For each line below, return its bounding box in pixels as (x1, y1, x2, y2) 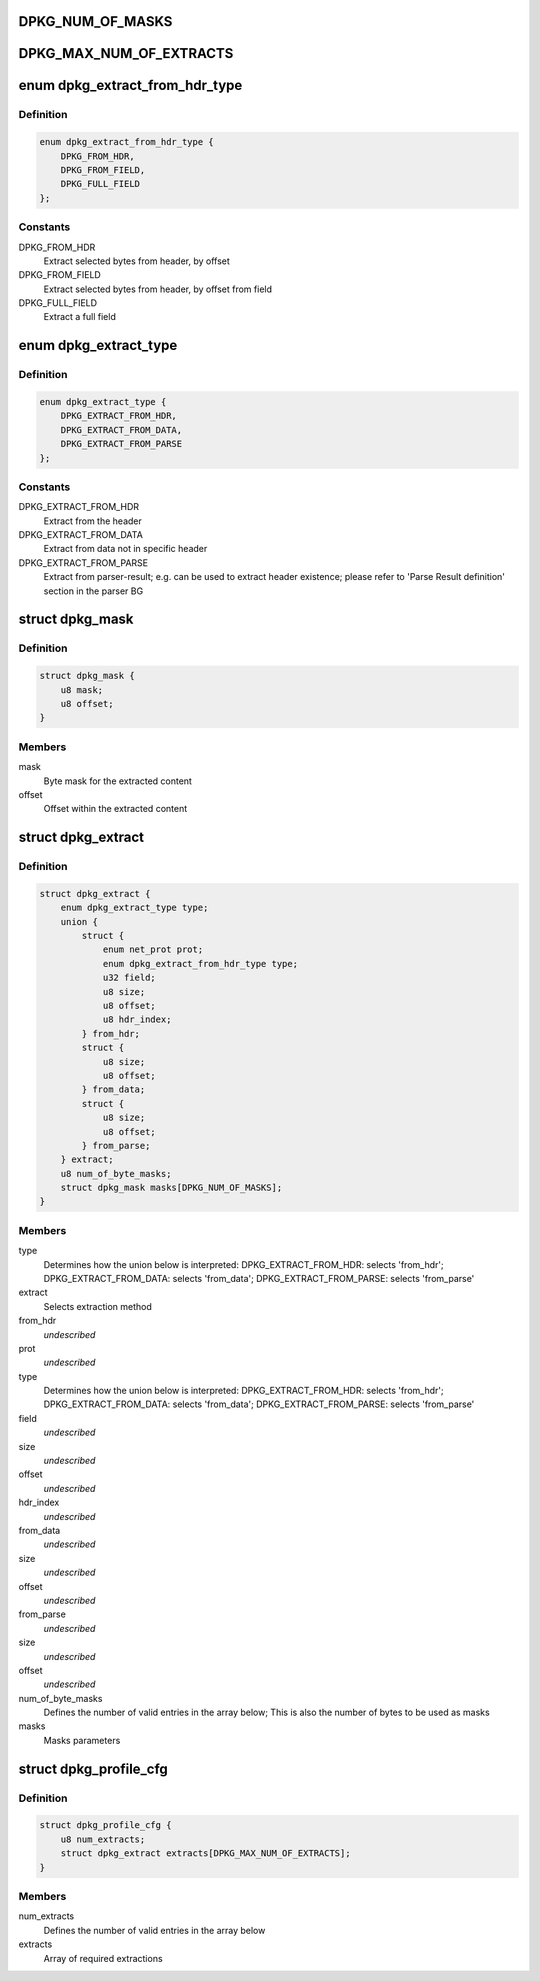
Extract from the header (43, 515, 142, 527)
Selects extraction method (43, 1300, 152, 1312)
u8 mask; (60, 684, 104, 695)
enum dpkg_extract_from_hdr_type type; (102, 958, 299, 969)
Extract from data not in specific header (43, 543, 208, 555)
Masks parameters (43, 1734, 121, 1746)
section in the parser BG (43, 585, 144, 597)
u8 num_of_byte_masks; (60, 1168, 172, 1179)
